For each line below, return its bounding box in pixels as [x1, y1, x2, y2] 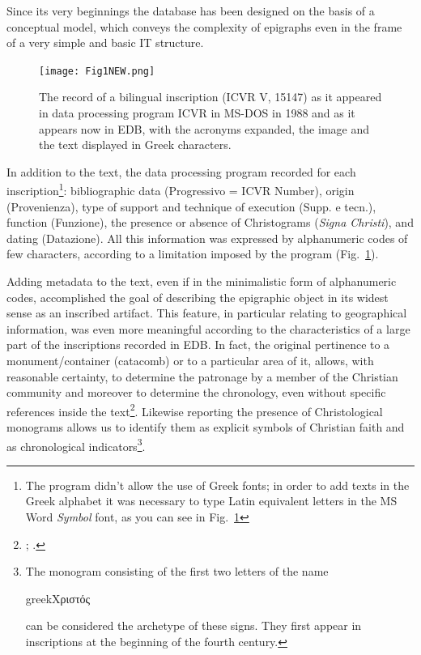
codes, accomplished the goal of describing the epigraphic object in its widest [6, 288, 389, 305]
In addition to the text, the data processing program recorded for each [6, 163, 356, 180]
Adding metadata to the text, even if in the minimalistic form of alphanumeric [6, 273, 397, 290]
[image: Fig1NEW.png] [39, 65, 155, 77]
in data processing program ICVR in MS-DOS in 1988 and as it [39, 104, 355, 121]
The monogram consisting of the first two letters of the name [25, 563, 329, 580]
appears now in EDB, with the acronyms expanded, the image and [39, 120, 369, 137]
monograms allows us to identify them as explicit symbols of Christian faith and [6, 419, 405, 436]
